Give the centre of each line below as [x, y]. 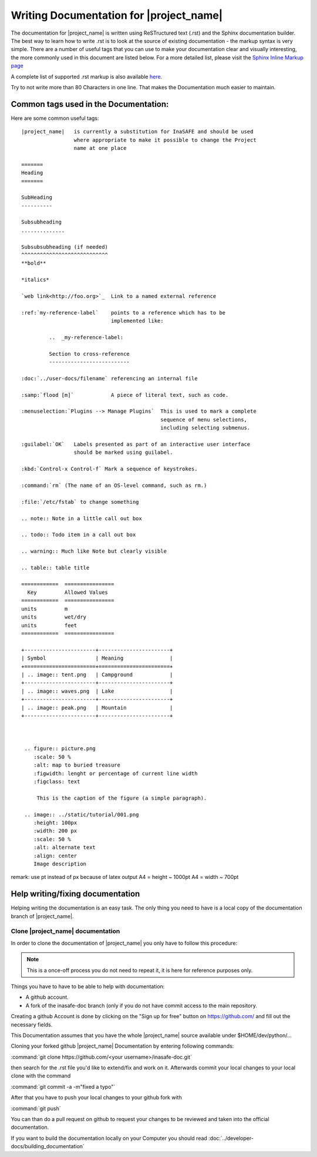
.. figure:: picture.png [60, 749]
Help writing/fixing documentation [75, 894]
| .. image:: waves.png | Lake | [97, 691]
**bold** [34, 263]
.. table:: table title [55, 568]
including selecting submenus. [205, 428]
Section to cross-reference [90, 354]
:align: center [55, 856]
